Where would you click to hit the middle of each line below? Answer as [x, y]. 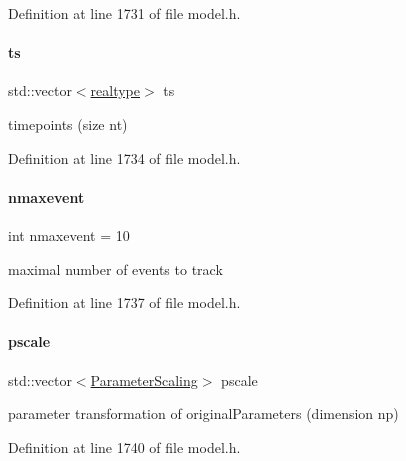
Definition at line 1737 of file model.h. [124, 302]
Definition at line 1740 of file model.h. [124, 446]
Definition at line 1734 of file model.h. [124, 157]
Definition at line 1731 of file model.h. [124, 13]
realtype [115, 90]
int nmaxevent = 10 [69, 234]
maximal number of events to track [115, 268]
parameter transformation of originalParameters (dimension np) [203, 413]
